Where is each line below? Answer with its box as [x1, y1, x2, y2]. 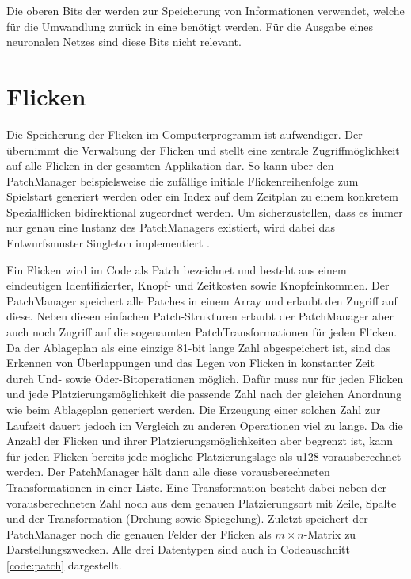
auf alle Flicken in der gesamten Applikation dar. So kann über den [6, 157, 334, 174]
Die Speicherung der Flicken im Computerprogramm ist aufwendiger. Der [6, 125, 363, 142]
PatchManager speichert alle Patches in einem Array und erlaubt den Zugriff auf [6, 292, 398, 309]
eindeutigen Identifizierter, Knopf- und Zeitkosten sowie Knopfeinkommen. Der [6, 277, 390, 293]
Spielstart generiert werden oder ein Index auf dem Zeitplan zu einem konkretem [6, 188, 398, 205]
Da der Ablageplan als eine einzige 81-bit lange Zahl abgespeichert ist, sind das [6, 339, 391, 355]
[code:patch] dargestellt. [6, 556, 122, 573]
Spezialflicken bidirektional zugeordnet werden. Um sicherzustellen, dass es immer [6, 203, 403, 220]
